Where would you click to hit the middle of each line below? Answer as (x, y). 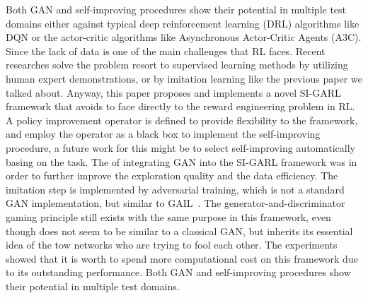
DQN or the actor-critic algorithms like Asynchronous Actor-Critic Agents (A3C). (184, 37)
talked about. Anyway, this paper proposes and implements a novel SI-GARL (173, 92)
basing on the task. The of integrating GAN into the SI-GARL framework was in (182, 161)
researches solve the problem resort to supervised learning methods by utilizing (177, 65)
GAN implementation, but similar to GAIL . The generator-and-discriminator (176, 203)
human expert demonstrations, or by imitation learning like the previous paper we (184, 78)
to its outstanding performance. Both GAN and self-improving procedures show (178, 272)
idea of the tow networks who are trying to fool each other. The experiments (172, 245)
